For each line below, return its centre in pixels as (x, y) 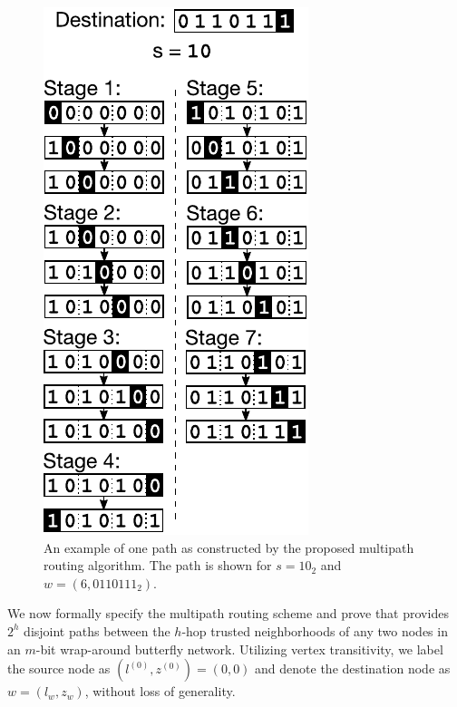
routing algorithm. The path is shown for (158, 565)
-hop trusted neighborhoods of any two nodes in (315, 630)
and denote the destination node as (353, 668)
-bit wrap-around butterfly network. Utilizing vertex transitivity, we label (239, 649)
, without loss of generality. (160, 691)
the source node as (59, 668)
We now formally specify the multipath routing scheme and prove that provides (228, 613)
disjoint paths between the (97, 630)
